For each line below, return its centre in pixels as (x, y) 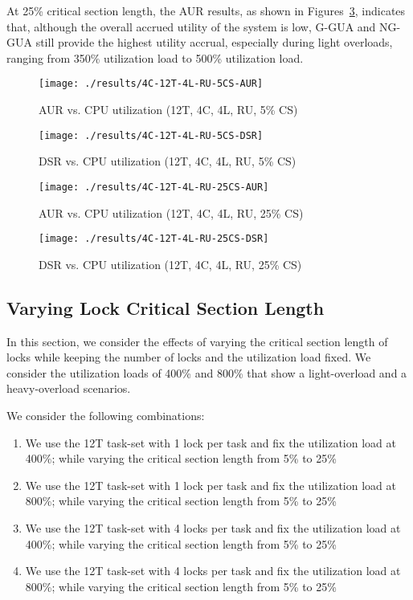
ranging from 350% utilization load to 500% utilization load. (155, 57)
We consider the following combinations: (106, 415)
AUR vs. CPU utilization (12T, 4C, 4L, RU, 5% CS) (168, 110)
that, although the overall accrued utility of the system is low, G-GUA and (191, 26)
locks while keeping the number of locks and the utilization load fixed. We (189, 357)
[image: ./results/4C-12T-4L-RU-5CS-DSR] (151, 135)
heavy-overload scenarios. (69, 388)
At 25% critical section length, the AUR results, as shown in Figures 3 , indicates (206, 10)
